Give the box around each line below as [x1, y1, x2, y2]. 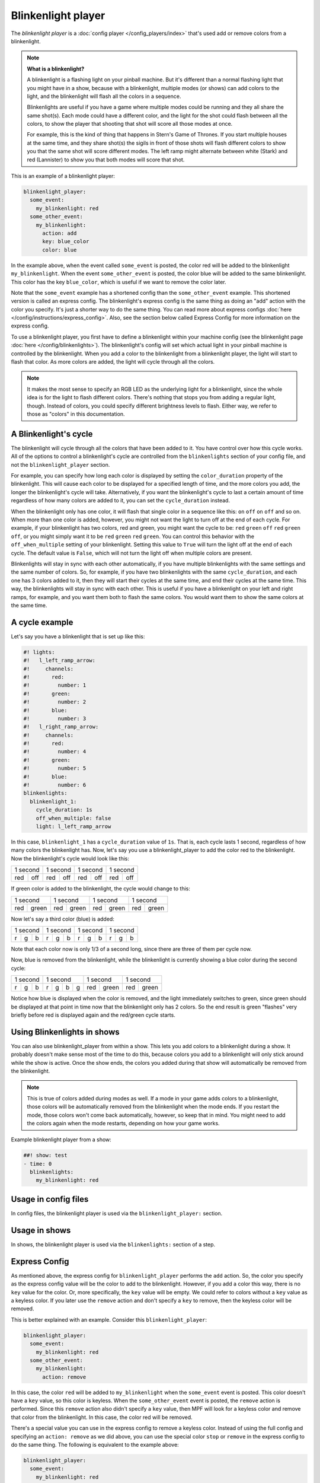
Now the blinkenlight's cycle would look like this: [11, 855, 130, 862]
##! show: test [23, 1152, 68, 1159]
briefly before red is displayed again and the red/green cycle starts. [11, 1011, 176, 1019]
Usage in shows [11, 1225, 71, 1235]
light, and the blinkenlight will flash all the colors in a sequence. [27, 93, 181, 100]
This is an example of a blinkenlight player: [11, 173, 116, 180]
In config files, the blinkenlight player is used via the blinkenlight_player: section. [11, 1210, 223, 1217]
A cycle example [11, 617, 73, 627]
